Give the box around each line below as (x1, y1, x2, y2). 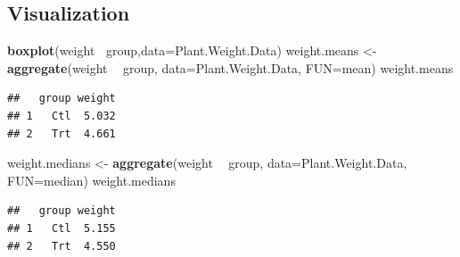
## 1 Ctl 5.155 (7, 221, 116, 235)
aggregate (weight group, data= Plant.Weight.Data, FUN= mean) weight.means (7, 58, 454, 77)
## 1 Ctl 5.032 (7, 109, 116, 122)
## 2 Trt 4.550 (7, 239, 116, 253)
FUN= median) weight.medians (7, 170, 176, 189)
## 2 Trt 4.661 (7, 127, 116, 140)
